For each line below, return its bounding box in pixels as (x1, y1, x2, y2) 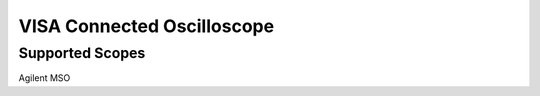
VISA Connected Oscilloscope (18, 15, 275, 37)
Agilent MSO (18, 72, 71, 84)
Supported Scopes (18, 44, 146, 62)
